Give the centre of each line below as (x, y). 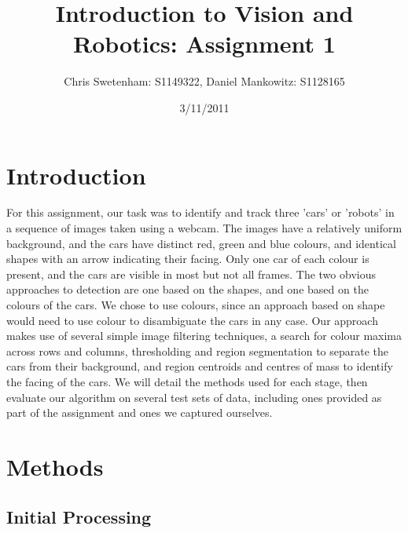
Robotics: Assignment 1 (204, 44)
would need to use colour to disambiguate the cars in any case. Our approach (192, 320)
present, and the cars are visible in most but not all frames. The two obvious (191, 274)
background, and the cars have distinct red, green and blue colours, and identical (201, 243)
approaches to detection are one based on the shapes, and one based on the (187, 289)
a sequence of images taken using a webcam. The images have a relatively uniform (204, 228)
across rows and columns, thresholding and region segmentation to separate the (198, 350)
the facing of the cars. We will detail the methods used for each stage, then (187, 381)
